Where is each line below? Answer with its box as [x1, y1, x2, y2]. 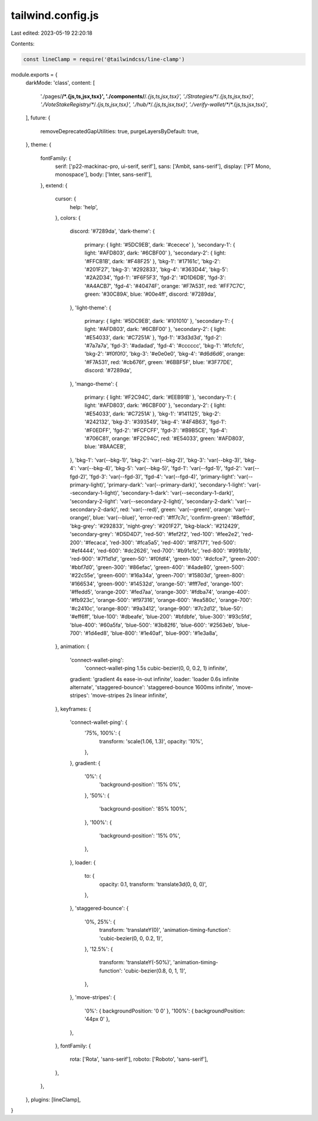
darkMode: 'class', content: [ [25, 80, 95, 87]
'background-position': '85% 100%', [99, 805, 187, 812]
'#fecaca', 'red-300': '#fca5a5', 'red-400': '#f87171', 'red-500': [84, 539, 236, 546]
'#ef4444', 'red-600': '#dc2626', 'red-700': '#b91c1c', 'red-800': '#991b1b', [69, 547, 251, 554]
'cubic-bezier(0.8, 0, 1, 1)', [124, 967, 187, 974]
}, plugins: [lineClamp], [25, 1096, 81, 1103]
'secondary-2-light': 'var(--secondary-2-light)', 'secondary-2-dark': [69, 498, 234, 505]
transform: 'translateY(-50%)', [99, 959, 172, 966]
